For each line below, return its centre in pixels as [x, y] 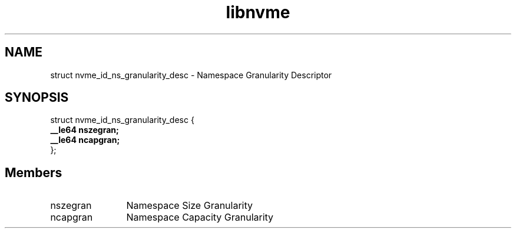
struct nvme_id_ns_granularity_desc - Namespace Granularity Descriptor [191, 75]
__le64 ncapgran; [85, 140]
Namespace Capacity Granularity [200, 217]
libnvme [258, 12]
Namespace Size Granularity [190, 206]
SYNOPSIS [37, 98]
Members [34, 172]
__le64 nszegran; [85, 130]
